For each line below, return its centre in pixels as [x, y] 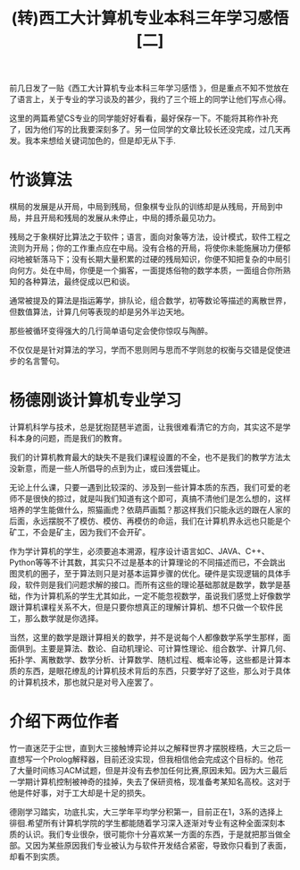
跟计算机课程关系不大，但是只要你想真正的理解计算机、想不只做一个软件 [142, 607]
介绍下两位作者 [64, 722]
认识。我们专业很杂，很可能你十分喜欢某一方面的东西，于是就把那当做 [154, 834]
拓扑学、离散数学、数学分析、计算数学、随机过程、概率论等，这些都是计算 [146, 660]
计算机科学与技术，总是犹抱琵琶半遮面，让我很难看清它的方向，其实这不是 [146, 427]
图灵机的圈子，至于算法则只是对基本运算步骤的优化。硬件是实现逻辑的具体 [146, 574]
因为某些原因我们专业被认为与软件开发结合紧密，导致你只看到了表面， [162, 845]
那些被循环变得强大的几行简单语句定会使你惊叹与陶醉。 [111, 331]
